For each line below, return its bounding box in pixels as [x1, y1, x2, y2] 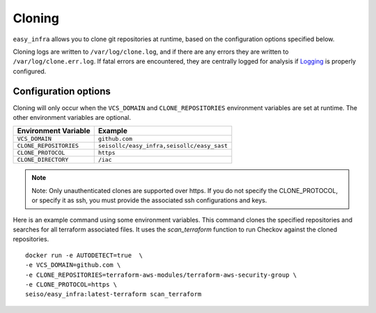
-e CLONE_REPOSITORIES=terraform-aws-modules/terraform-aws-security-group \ [25, 270, 297, 279]
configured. [13, 67, 47, 75]
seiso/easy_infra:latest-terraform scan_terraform [25, 290, 202, 298]
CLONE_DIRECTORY [17, 156, 69, 164]
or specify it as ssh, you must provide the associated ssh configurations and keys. [31, 196, 267, 205]
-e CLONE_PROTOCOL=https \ [25, 280, 118, 289]
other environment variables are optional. [13, 114, 132, 122]
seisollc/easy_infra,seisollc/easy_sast [97, 142, 228, 150]
